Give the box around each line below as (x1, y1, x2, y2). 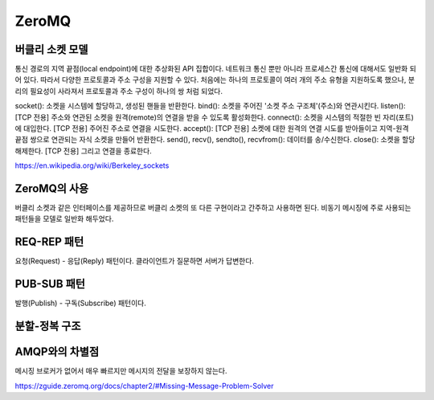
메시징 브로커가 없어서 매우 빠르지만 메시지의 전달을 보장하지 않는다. (14, 366, 227, 376)
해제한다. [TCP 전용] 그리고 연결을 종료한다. (14, 145, 152, 156)
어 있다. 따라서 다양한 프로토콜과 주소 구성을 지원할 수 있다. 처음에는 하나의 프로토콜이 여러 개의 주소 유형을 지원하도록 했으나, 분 (14, 75, 416, 84)
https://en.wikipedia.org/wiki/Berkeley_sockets (14, 161, 170, 170)
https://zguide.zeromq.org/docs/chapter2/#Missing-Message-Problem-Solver (14, 381, 274, 390)
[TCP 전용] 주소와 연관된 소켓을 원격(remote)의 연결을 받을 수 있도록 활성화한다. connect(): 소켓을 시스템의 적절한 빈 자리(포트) (14, 112, 414, 122)
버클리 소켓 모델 (14, 43, 88, 56)
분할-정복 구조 (14, 320, 81, 333)
